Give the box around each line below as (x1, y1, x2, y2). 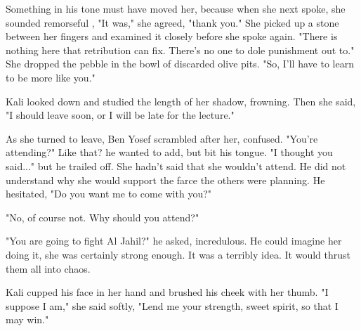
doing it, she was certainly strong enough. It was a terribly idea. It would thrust (6, 247, 350, 261)
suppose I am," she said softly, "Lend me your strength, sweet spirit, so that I (6, 298, 339, 313)
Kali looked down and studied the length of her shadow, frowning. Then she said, (6, 93, 356, 108)
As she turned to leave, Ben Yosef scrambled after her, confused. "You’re (6, 131, 318, 145)
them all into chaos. (6, 261, 91, 275)
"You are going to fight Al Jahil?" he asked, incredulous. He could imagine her (6, 233, 342, 248)
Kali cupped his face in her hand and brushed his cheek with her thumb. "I (6, 285, 329, 299)
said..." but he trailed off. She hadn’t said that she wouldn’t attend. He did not (6, 158, 346, 173)
